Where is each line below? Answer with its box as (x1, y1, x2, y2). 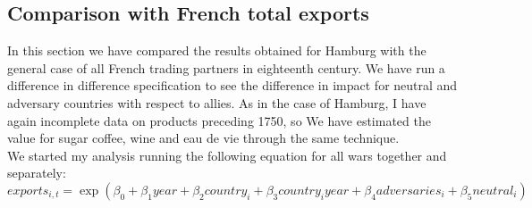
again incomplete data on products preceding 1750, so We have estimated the (7, 111, 431, 129)
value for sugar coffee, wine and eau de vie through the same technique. (7, 129, 400, 147)
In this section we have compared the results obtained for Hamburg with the (7, 41, 426, 60)
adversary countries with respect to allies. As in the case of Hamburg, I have (7, 93, 426, 112)
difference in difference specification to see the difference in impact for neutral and (7, 76, 458, 95)
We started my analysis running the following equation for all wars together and (7, 146, 447, 164)
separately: (7, 163, 66, 182)
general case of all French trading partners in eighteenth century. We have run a (7, 58, 445, 77)
